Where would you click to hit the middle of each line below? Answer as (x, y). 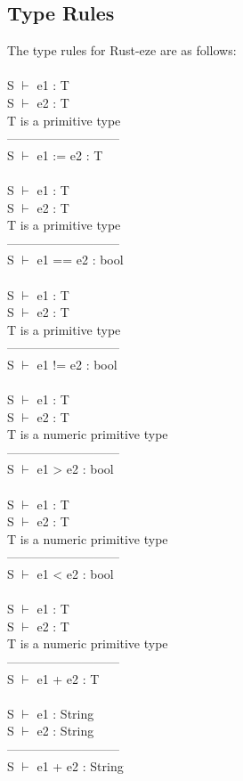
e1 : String (65, 713)
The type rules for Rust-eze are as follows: (122, 50)
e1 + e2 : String (80, 765)
